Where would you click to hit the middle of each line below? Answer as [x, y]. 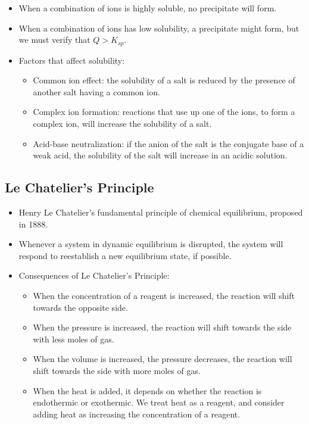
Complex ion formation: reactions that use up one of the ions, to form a [164, 112]
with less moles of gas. [74, 339]
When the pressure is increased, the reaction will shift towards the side [162, 327]
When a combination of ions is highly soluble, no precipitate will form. [148, 8]
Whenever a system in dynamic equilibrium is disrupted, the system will [151, 244]
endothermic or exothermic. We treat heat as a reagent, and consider [159, 402]
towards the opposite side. [80, 307]
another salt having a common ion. [96, 91]
